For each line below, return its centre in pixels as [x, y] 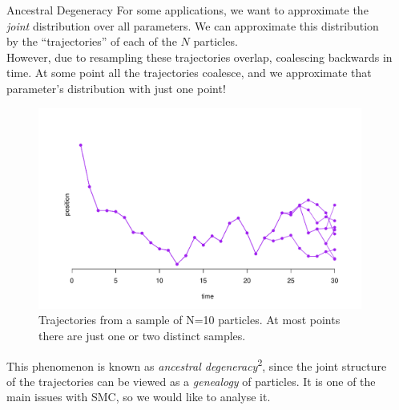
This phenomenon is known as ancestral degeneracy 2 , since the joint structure [197, 364]
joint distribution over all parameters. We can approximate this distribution [193, 25]
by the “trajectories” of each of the [92, 41]
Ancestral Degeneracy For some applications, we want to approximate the [187, 10]
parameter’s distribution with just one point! [116, 88]
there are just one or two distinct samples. [142, 336]
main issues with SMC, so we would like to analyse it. [139, 397]
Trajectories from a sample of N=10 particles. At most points [189, 320]
